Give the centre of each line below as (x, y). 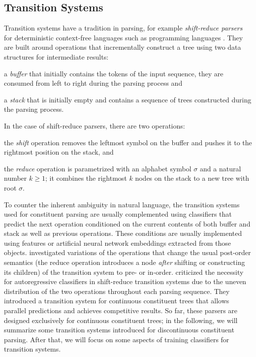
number (16, 178)
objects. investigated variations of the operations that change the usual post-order (128, 252)
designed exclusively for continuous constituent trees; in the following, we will (121, 320)
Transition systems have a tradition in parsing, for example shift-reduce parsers (123, 28)
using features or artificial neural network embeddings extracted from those (118, 243)
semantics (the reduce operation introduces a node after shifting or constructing (125, 262)
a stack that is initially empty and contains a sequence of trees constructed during (128, 99)
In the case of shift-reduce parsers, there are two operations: (95, 125)
